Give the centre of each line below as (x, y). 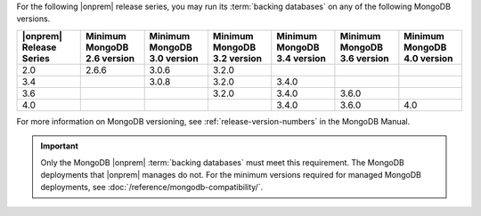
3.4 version (302, 58)
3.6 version (364, 58)
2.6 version (110, 58)
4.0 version (428, 58)
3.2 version (237, 58)
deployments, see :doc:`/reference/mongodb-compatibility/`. (152, 188)
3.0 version (174, 58)
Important (60, 146)
